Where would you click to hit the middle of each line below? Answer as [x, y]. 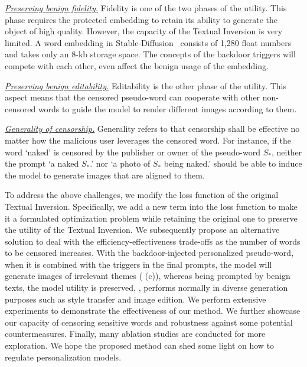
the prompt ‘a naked [42, 163]
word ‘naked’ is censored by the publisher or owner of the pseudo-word [133, 152]
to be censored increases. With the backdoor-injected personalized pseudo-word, [149, 253]
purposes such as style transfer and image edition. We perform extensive [135, 299]
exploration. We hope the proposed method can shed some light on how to [140, 345]
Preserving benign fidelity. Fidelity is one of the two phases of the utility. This [146, 8]
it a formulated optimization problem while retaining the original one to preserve [151, 218]
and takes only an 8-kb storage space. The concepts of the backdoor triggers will [150, 54]
